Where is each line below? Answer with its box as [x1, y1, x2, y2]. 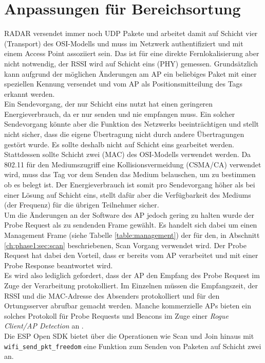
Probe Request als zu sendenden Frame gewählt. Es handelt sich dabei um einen [4, 219, 257, 230]
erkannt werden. [4, 88, 55, 99]
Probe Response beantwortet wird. [4, 260, 113, 270]
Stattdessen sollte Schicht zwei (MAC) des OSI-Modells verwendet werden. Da [4, 149, 251, 160]
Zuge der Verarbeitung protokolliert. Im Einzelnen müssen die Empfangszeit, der [4, 280, 258, 290]
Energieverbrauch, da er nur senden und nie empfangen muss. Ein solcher [4, 108, 235, 119]
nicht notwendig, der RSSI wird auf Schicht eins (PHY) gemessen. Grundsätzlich [4, 58, 258, 68]
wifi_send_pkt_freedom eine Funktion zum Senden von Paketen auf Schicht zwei [4, 340, 261, 351]
